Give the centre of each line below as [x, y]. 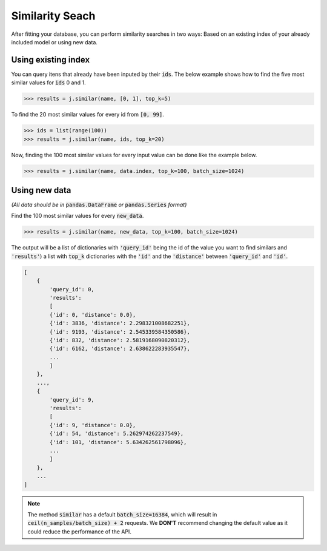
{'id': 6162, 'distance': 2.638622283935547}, [120, 349]
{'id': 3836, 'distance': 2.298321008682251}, [120, 323]
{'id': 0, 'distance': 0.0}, [93, 315]
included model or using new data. [54, 42]
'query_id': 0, [72, 289]
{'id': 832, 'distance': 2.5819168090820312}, [120, 340]
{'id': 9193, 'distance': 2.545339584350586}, [120, 332]
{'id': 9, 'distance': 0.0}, [93, 425]
